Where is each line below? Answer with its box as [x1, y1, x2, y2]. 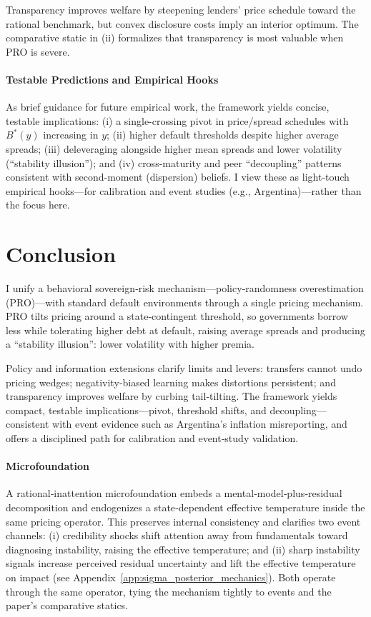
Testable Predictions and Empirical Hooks [6, 71, 219, 86]
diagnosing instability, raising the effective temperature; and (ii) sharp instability [6, 541, 360, 556]
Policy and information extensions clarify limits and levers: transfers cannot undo [6, 361, 362, 376]
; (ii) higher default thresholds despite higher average [107, 127, 339, 142]
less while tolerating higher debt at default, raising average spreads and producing [6, 322, 365, 337]
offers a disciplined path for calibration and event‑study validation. [6, 430, 299, 445]
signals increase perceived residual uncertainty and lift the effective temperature [6, 556, 356, 571]
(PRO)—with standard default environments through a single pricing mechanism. [6, 294, 364, 309]
